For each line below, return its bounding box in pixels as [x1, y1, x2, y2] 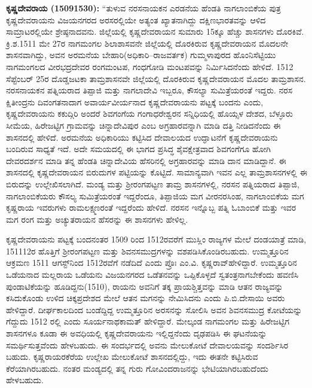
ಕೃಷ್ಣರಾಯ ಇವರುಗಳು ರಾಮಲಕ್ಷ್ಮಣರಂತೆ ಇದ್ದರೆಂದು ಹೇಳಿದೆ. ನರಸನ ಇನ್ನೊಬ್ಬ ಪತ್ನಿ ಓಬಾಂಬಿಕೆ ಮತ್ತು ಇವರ [6, 201, 296, 214]
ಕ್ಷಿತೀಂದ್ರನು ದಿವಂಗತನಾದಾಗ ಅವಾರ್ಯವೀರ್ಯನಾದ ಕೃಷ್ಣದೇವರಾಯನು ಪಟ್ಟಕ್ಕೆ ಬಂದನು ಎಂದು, [6, 95, 264, 108]
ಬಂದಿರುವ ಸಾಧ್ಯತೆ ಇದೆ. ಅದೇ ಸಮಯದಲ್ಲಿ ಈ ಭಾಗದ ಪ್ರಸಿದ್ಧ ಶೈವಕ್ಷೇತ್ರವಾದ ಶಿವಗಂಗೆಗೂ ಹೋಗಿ [6, 143, 271, 155]
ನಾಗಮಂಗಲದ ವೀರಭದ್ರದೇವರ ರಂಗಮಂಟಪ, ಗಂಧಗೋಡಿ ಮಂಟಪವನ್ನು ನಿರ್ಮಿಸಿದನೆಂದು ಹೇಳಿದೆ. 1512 [6, 60, 293, 72]
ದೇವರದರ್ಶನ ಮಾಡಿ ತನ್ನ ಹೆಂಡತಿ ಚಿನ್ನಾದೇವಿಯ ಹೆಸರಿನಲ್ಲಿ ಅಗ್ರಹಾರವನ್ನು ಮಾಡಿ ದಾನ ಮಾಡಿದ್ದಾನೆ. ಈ [6, 154, 286, 166]
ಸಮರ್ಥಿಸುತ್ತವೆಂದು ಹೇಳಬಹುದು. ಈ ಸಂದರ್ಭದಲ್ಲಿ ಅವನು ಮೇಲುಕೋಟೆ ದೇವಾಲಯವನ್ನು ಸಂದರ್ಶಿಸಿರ [6, 338, 289, 351]
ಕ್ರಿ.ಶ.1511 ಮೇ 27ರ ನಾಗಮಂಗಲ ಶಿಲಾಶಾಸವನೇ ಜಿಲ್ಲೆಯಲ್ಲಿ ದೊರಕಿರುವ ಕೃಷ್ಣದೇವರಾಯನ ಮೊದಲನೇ [6, 37, 288, 49]
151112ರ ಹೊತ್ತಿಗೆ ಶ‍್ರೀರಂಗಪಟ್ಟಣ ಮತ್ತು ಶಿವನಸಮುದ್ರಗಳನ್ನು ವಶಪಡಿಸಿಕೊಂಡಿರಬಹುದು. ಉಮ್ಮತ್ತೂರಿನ [6, 244, 289, 257]
